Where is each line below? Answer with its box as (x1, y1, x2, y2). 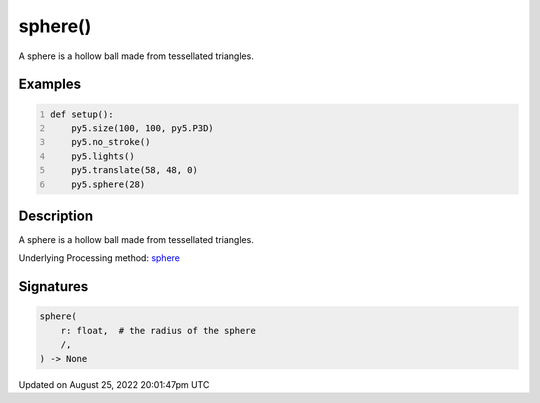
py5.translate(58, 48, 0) (71, 165, 199, 176)
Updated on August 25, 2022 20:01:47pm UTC (18, 378, 210, 390)
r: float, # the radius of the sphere (60, 325, 257, 336)
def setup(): (50, 108, 114, 120)
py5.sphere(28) (71, 178, 146, 190)
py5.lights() (71, 150, 135, 162)
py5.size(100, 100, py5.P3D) (71, 122, 214, 134)
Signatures (18, 278, 89, 295)
